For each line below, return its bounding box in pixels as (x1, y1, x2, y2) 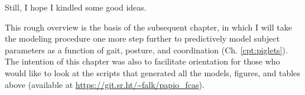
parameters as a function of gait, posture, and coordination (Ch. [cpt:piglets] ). (5, 43, 288, 56)
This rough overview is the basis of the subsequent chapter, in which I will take (5, 21, 292, 33)
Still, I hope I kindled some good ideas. (5, 1, 147, 13)
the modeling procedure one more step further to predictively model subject (5, 32, 280, 45)
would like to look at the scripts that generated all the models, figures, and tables (5, 66, 300, 79)
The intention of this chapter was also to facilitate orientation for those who (5, 55, 280, 67)
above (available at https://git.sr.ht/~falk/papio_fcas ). (5, 78, 205, 90)
